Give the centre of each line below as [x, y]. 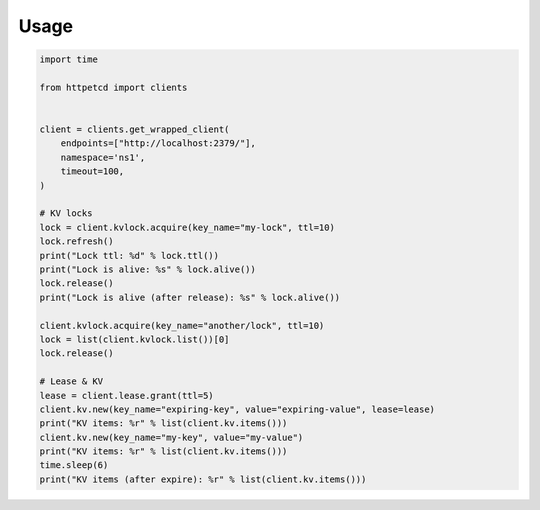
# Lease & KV [71, 381]
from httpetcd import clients [113, 87]
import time [69, 59]
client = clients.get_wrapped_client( [134, 129]
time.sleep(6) [74, 465]
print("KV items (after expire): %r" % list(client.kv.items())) [203, 479]
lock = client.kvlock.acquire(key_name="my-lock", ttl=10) [187, 227]
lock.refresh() [76, 241]
